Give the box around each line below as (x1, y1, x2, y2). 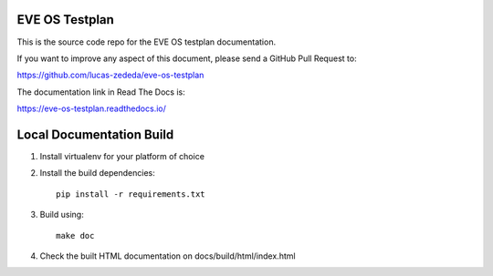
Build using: (39, 210, 84, 220)
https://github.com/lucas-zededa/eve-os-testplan (16, 69, 205, 81)
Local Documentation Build (16, 127, 174, 142)
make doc (56, 230, 95, 240)
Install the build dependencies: (39, 168, 155, 179)
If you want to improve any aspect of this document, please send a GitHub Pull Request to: (16, 53, 357, 64)
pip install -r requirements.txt (56, 189, 205, 199)
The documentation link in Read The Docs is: (16, 87, 186, 97)
